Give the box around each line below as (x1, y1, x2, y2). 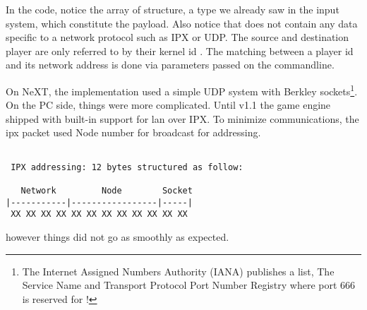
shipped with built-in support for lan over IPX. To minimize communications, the (6, 111, 359, 126)
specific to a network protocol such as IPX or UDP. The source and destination (6, 30, 349, 44)
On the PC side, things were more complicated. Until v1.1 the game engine (6, 97, 331, 112)
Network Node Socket (20, 185, 193, 196)
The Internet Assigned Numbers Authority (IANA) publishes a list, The (22, 263, 335, 278)
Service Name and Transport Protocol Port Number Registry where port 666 (22, 278, 356, 292)
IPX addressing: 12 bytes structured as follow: (11, 162, 243, 172)
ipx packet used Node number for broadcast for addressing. (6, 125, 261, 140)
